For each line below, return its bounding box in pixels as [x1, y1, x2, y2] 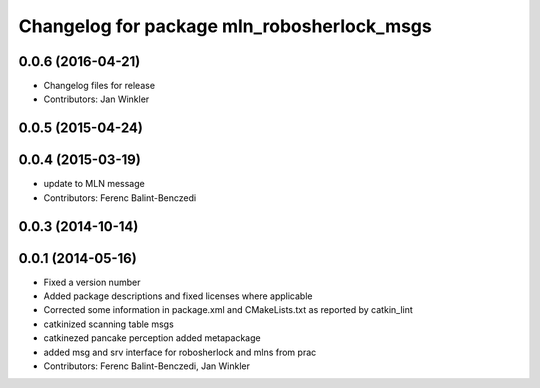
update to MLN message [43, 178, 145, 190]
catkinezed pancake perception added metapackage [43, 332, 261, 344]
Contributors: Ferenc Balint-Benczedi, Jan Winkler [43, 360, 250, 372]
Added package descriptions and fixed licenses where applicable [43, 290, 313, 302]
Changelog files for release [43, 80, 155, 92]
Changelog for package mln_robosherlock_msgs [18, 15, 432, 37]
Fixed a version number [43, 276, 141, 288]
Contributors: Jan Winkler [43, 93, 150, 105]
